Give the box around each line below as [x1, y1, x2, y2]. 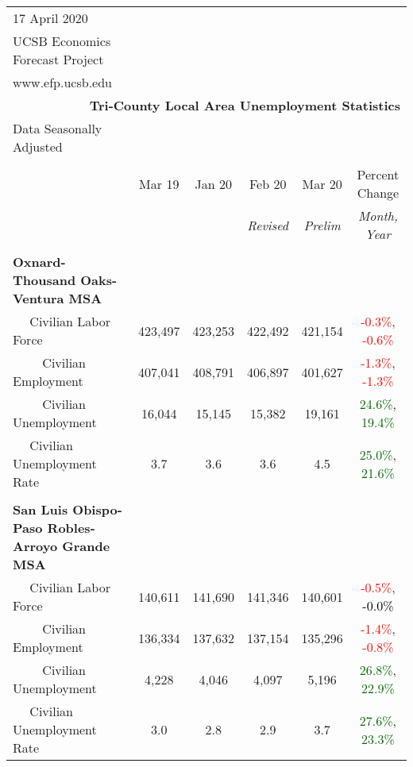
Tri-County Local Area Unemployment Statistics [89, 96, 400, 114]
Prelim [303, 215, 341, 234]
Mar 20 [302, 174, 342, 193]
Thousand [13, 271, 76, 289]
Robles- [47, 518, 95, 537]
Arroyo [13, 537, 58, 555]
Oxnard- [13, 252, 66, 271]
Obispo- [72, 500, 122, 518]
